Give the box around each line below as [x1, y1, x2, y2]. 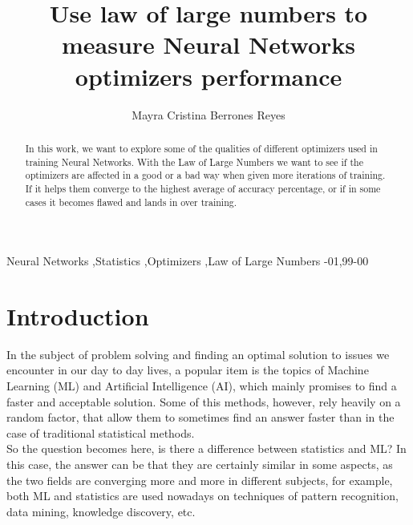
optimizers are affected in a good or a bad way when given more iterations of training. [25, 168, 386, 182]
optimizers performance [75, 59, 342, 92]
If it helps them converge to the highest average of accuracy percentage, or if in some [25, 181, 381, 195]
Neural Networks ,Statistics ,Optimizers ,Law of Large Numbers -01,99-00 [6, 252, 369, 269]
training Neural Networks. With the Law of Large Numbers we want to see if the [25, 155, 363, 168]
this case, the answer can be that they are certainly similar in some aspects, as [6, 456, 393, 473]
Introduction [6, 299, 149, 332]
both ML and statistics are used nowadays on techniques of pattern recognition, [6, 487, 399, 504]
